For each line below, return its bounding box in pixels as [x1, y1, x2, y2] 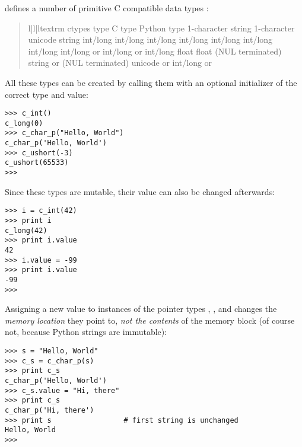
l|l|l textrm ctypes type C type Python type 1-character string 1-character [28, 21, 295, 34]
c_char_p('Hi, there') [5, 406, 94, 414]
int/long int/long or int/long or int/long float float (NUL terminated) [28, 44, 282, 57]
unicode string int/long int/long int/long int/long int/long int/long [28, 33, 273, 46]
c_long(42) [5, 226, 47, 235]
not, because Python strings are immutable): [5, 325, 167, 338]
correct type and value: [5, 88, 88, 100]
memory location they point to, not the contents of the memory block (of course [5, 314, 295, 326]
